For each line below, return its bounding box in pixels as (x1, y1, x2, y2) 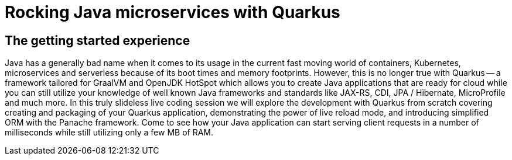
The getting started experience (5, 33, 190, 48)
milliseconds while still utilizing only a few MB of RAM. (5, 127, 213, 138)
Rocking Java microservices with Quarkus (5, 2, 340, 22)
